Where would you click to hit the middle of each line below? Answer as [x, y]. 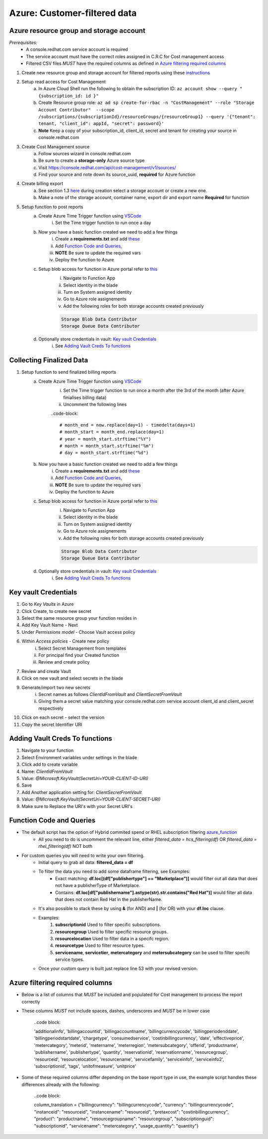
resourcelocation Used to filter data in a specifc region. [112, 938]
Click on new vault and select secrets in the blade [72, 678]
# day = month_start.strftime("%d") [104, 453]
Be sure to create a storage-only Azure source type [92, 161]
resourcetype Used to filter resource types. [100, 945]
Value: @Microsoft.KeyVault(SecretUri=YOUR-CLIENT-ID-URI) [85, 778]
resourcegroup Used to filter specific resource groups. [112, 931]
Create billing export [42, 184]
